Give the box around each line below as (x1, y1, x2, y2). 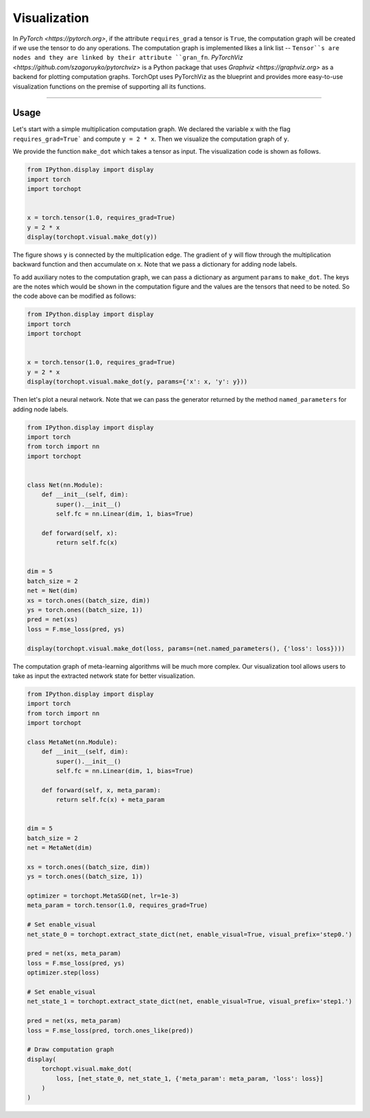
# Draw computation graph (27, 1046, 114, 1053)
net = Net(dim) (27, 587, 78, 595)
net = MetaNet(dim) (27, 844, 92, 852)
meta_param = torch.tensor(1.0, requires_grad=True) (27, 902, 208, 909)
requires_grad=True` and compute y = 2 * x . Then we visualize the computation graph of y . (12, 135, 289, 143)
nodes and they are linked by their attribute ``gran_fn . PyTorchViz (12, 54, 243, 62)
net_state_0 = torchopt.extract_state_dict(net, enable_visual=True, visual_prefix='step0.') (27, 931, 353, 938)
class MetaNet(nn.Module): (27, 738, 118, 746)
